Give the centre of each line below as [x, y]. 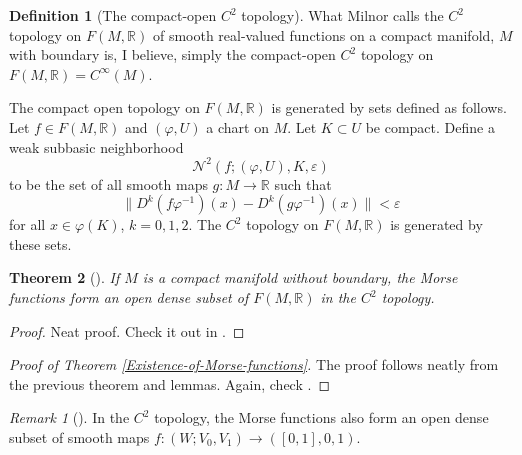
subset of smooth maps [79, 437]
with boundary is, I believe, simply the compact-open [172, 54]
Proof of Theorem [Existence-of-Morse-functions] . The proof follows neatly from [254, 364]
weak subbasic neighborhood [96, 146]
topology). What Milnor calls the [342, 15]
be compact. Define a [430, 126]
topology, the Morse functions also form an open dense [321, 417]
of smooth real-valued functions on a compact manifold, [323, 34]
